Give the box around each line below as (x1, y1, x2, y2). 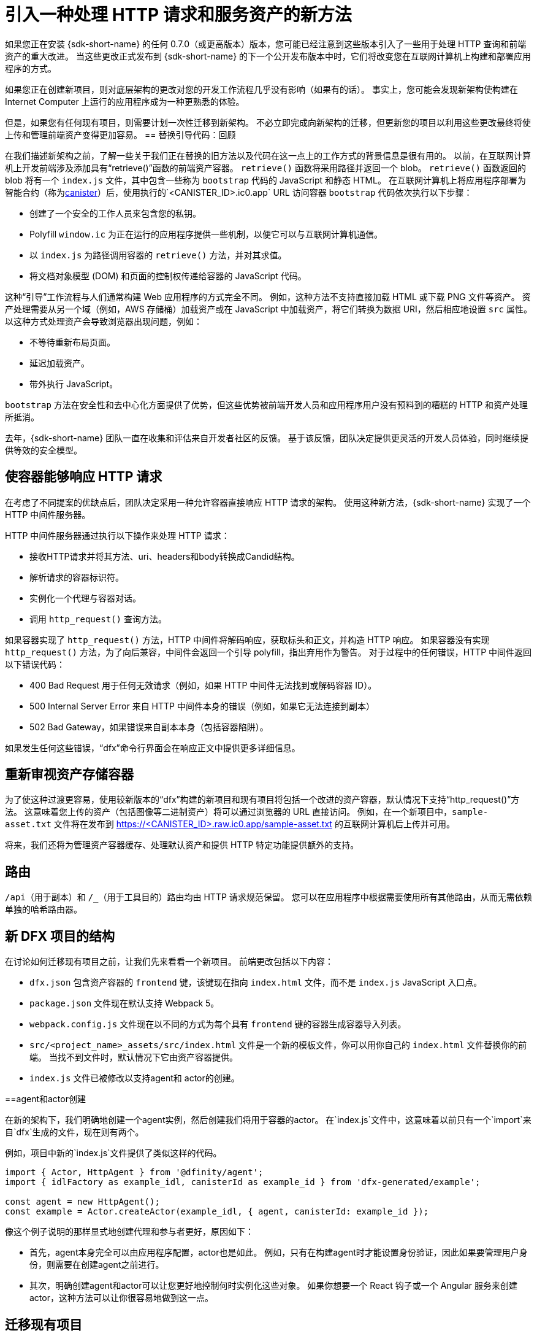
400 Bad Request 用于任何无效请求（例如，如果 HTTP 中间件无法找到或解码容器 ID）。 (29, 679, 377, 690)
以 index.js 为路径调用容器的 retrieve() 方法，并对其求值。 (29, 249, 287, 260)
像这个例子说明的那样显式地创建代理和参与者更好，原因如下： (5, 1226, 254, 1237)
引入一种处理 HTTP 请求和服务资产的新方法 (5, 4, 352, 25)
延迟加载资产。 (29, 357, 89, 368)
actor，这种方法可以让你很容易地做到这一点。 (29, 1292, 213, 1303)
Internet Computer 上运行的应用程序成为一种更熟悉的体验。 (5, 96, 245, 107)
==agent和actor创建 (5, 1094, 86, 1105)
